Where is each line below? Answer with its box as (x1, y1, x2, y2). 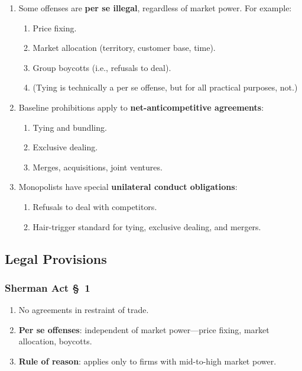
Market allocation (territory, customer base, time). (33, 41, 216, 54)
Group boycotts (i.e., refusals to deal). (33, 61, 171, 73)
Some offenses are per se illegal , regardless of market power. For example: (18, 2, 292, 14)
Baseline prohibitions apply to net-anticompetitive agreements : (18, 101, 264, 113)
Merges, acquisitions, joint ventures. (33, 160, 163, 173)
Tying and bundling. (33, 121, 107, 133)
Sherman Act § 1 (5, 280, 90, 295)
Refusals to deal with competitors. (33, 200, 157, 212)
